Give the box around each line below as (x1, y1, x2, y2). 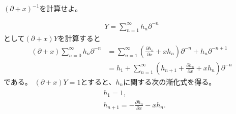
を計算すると (57, 33, 101, 44)
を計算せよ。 (39, 3, 82, 14)
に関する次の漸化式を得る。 (123, 76, 216, 87)
